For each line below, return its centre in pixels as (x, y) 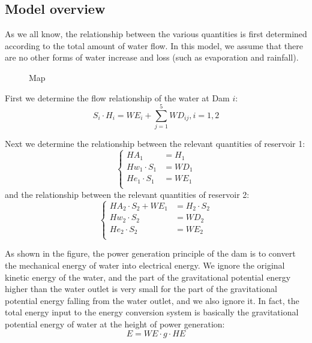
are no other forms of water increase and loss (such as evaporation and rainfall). (152, 57)
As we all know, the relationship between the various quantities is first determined (156, 34)
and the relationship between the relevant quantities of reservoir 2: (127, 194)
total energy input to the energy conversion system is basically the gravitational (152, 312)
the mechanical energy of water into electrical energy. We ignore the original (145, 265)
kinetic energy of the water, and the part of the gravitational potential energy (148, 277)
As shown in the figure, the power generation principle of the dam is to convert (150, 253)
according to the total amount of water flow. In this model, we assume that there (154, 45)
